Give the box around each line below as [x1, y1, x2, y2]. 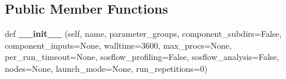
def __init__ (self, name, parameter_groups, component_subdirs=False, [5, 27, 282, 40]
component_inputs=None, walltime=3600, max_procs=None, [5, 39, 232, 51]
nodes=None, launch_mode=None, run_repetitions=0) [5, 62, 208, 74]
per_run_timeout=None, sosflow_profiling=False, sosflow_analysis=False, [5, 50, 279, 63]
